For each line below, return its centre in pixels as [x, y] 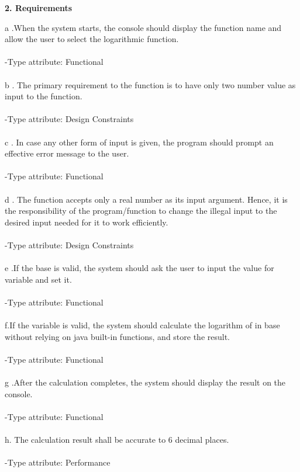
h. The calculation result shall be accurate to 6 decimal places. [117, 439]
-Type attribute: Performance [58, 462]
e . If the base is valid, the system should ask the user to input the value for [139, 268]
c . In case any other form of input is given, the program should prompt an [139, 142]
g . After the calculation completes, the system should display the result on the [145, 382]
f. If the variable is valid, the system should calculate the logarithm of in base [142, 325]
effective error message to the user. [67, 153]
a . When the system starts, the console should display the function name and [143, 27]
